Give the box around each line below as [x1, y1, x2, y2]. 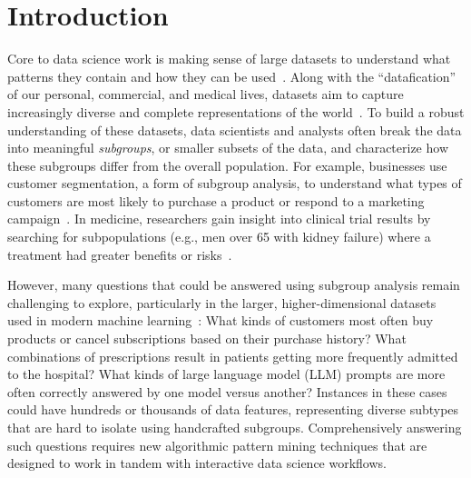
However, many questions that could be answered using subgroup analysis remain [7, 275, 460, 294]
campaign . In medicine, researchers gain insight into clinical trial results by [7, 209, 431, 228]
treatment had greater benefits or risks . [7, 244, 232, 264]
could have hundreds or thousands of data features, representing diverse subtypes [7, 400, 459, 419]
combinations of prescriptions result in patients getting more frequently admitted [7, 346, 458, 365]
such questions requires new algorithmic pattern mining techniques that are [7, 435, 427, 454]
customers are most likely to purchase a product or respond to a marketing [7, 191, 425, 210]
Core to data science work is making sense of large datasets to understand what [7, 49, 451, 68]
